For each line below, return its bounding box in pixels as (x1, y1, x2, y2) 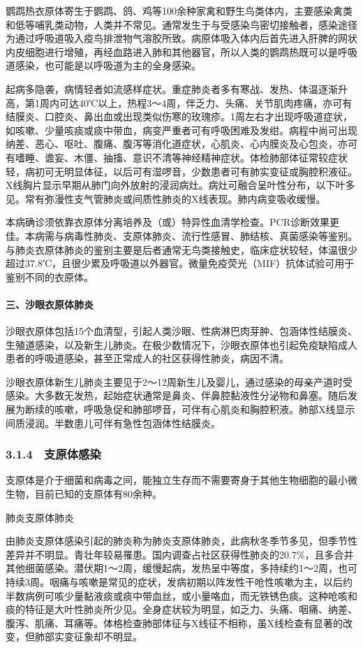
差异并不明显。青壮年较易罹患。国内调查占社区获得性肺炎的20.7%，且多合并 (6, 547, 354, 561)
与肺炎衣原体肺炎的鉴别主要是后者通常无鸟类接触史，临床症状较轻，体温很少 (6, 242, 357, 257)
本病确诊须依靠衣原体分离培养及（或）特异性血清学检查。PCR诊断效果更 (6, 215, 339, 229)
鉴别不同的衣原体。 (6, 269, 94, 284)
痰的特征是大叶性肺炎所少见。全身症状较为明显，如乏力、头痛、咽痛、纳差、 (6, 602, 357, 617)
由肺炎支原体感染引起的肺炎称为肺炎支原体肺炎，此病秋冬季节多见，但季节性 (6, 533, 357, 548)
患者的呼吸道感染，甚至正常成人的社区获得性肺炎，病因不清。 (6, 351, 289, 366)
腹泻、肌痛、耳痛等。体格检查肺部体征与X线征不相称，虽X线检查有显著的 (6, 615, 343, 630)
